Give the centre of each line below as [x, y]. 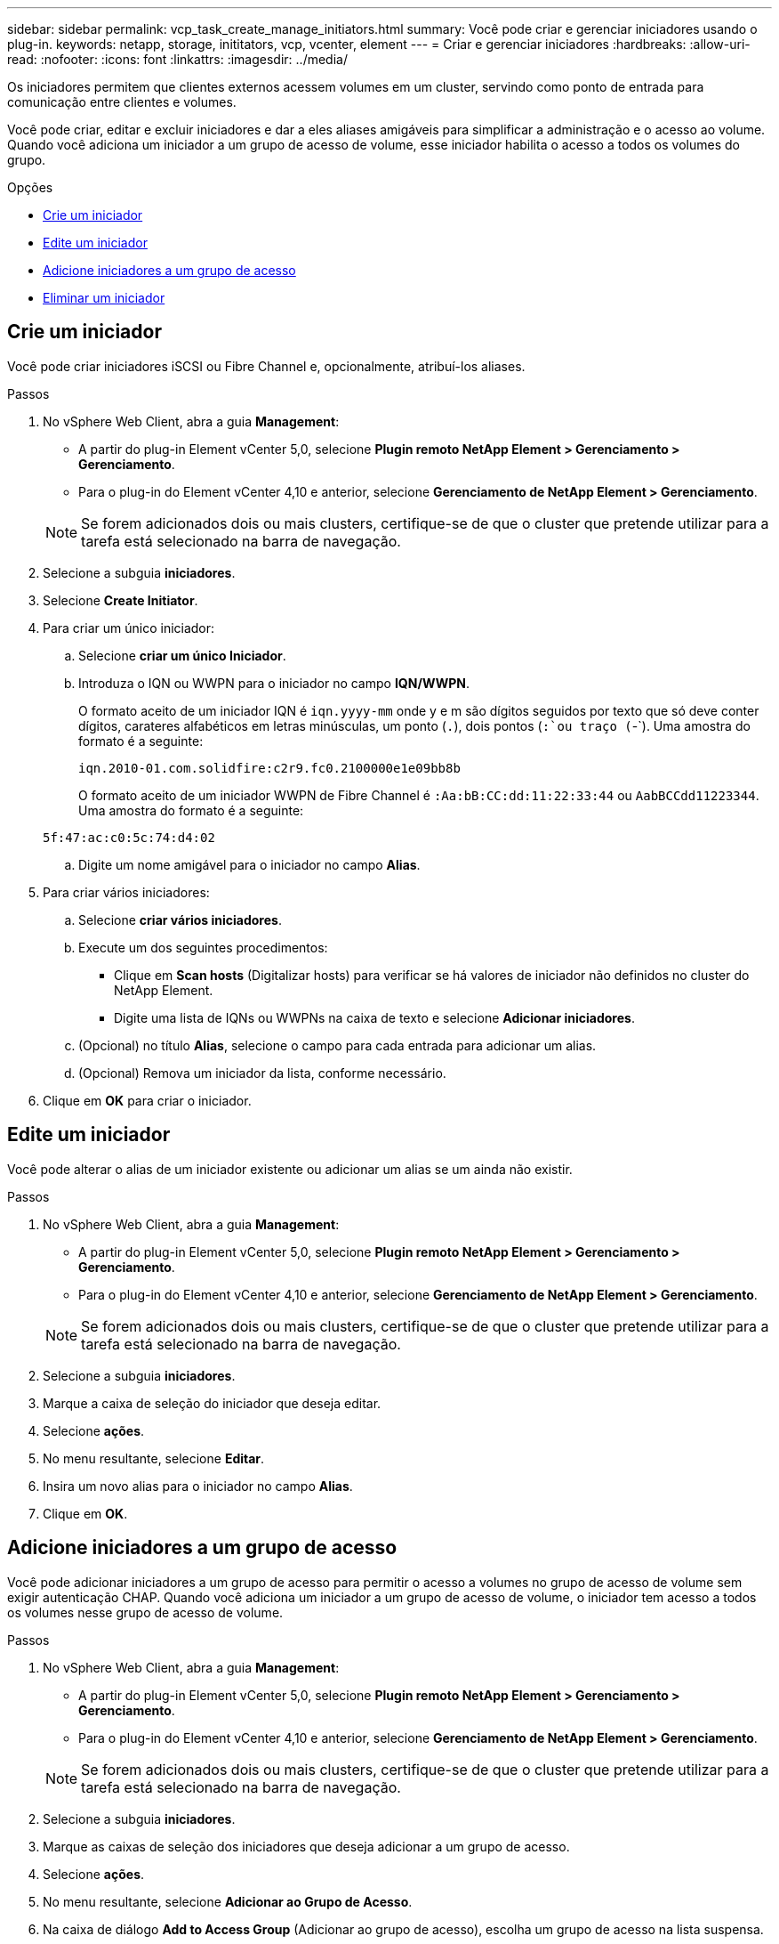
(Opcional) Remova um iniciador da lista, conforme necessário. [262, 1073]
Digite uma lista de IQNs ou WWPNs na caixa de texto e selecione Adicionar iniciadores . [374, 1017]
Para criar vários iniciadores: [126, 892]
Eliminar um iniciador [104, 298]
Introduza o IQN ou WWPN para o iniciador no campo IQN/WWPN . [274, 683]
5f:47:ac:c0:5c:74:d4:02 [129, 837]
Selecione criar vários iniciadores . [180, 919]
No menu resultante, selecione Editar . [154, 1458]
